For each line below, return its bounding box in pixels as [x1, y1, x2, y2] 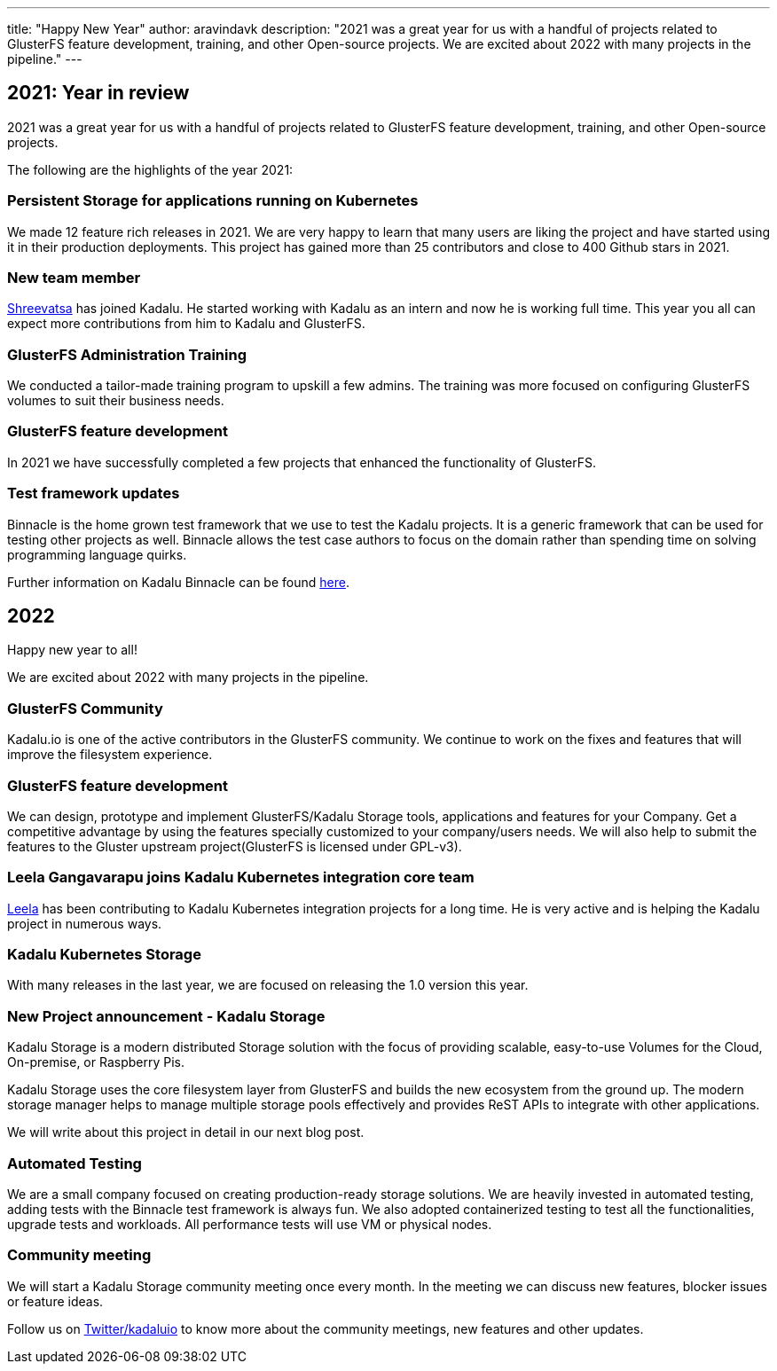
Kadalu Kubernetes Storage [7, 945, 201, 964]
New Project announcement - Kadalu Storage [7, 1007, 326, 1025]
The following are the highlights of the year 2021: [7, 161, 294, 177]
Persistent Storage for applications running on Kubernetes [7, 192, 419, 210]
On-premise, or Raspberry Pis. [7, 1054, 185, 1070]
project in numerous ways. [7, 915, 162, 931]
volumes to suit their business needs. [7, 393, 224, 409]
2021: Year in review [7, 82, 190, 105]
